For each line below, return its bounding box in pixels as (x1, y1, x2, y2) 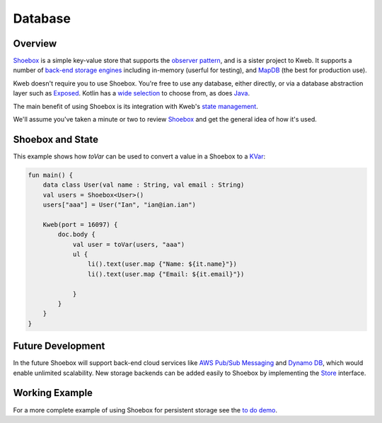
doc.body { (57, 231, 95, 238)
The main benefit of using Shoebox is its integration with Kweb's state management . (13, 102, 258, 110)
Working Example (13, 387, 93, 399)
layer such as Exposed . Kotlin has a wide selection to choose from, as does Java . (13, 89, 250, 98)
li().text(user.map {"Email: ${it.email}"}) (87, 270, 245, 278)
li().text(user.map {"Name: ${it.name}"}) (87, 260, 237, 268)
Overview (13, 37, 57, 50)
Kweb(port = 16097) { (42, 220, 118, 228)
